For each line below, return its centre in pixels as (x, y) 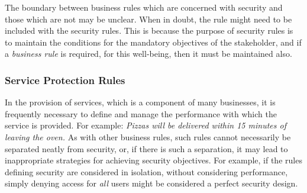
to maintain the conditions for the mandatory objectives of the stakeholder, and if (153, 42)
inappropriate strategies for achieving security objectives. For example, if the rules (153, 160)
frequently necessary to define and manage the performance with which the (141, 113)
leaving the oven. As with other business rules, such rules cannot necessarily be (148, 136)
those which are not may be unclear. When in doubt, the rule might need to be (148, 19)
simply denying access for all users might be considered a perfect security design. (151, 183)
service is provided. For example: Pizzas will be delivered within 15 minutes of (146, 125)
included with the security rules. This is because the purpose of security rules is (149, 30)
